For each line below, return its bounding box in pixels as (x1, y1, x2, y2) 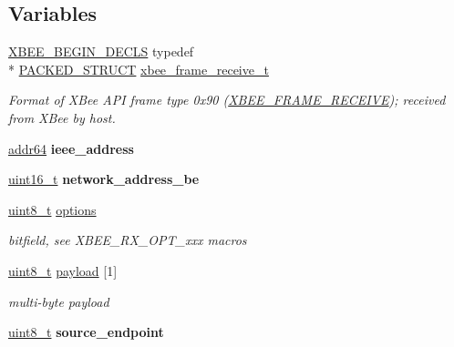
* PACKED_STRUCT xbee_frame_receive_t (8, 59, 269, 78)
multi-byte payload (8, 291, 109, 311)
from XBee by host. (8, 107, 116, 127)
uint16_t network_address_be (8, 169, 200, 189)
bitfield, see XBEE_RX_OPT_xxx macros (8, 230, 247, 250)
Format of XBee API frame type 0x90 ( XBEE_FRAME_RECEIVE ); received (8, 90, 446, 109)
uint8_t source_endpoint (8, 322, 164, 342)
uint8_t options (8, 199, 97, 219)
